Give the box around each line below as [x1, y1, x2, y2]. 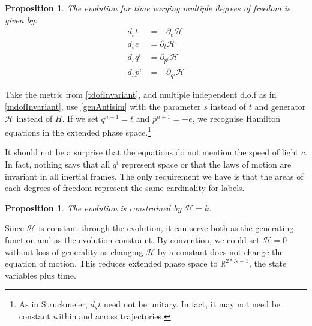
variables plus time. [5, 268, 76, 281]
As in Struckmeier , [19, 298, 88, 310]
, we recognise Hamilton [192, 112, 281, 124]
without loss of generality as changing [5, 245, 143, 258]
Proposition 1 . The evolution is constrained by [5, 201, 182, 214]
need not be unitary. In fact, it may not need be [103, 298, 281, 310]
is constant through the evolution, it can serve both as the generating [38, 222, 294, 234]
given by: [5, 13, 38, 26]
